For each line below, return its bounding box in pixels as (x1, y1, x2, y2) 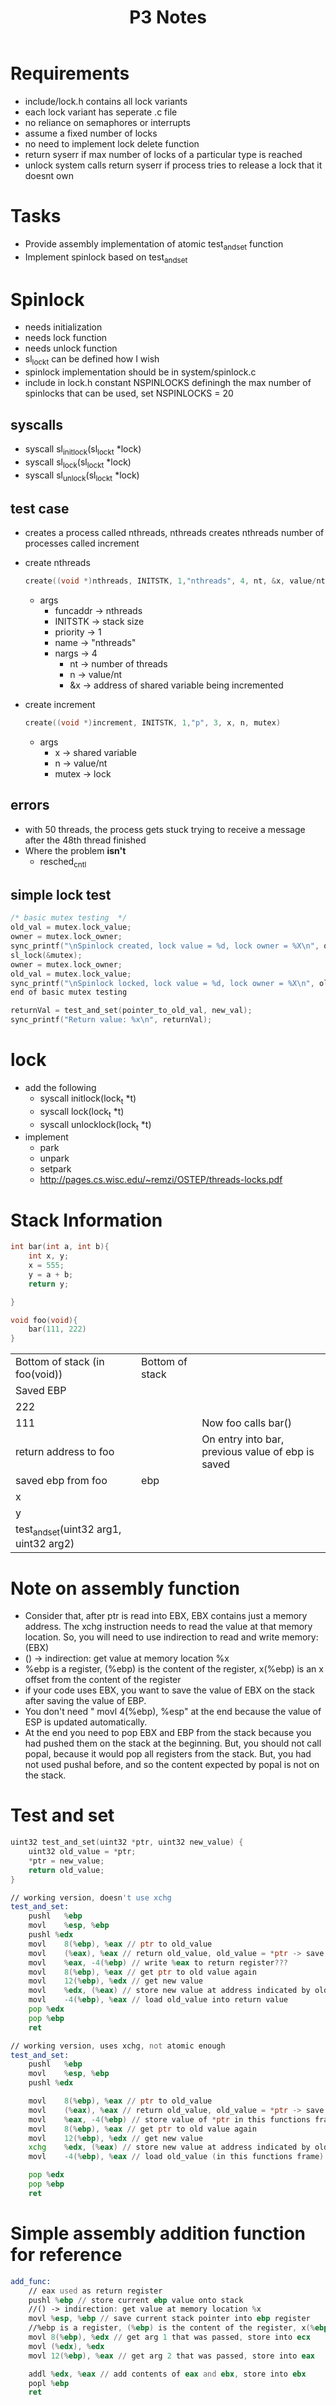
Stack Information (10, 1209, 163, 1231)
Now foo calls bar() (201, 1416, 293, 1430)
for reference (10, 2244, 123, 2266)
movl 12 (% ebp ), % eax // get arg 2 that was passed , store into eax (28, 2351, 315, 2361)
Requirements (10, 62, 130, 85)
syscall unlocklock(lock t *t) (39, 1118, 152, 1133)
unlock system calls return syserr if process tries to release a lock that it (24, 159, 323, 171)
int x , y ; (28, 1251, 70, 1261)
